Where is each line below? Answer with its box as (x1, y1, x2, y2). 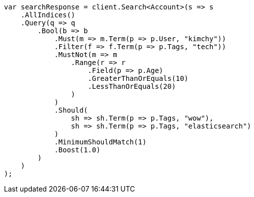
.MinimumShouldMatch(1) (54, 138, 147, 146)
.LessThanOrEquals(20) (87, 82, 176, 90)
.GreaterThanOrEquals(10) (87, 74, 188, 82)
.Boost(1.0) (54, 146, 100, 154)
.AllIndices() (20, 11, 76, 19)
